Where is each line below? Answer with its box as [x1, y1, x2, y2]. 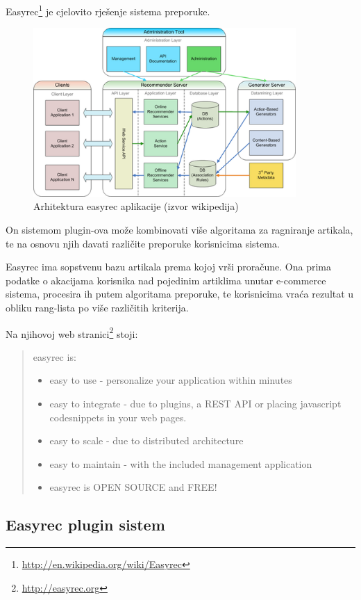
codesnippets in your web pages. [49, 410, 187, 424]
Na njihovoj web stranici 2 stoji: [6, 324, 138, 341]
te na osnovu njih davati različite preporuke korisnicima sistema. [6, 236, 280, 250]
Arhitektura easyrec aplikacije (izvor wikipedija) [33, 199, 239, 213]
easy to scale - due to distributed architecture [49, 433, 244, 448]
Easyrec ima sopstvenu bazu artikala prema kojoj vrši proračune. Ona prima [6, 259, 332, 274]
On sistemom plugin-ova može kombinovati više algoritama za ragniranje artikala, [6, 222, 353, 237]
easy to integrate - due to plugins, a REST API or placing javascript [49, 396, 342, 411]
